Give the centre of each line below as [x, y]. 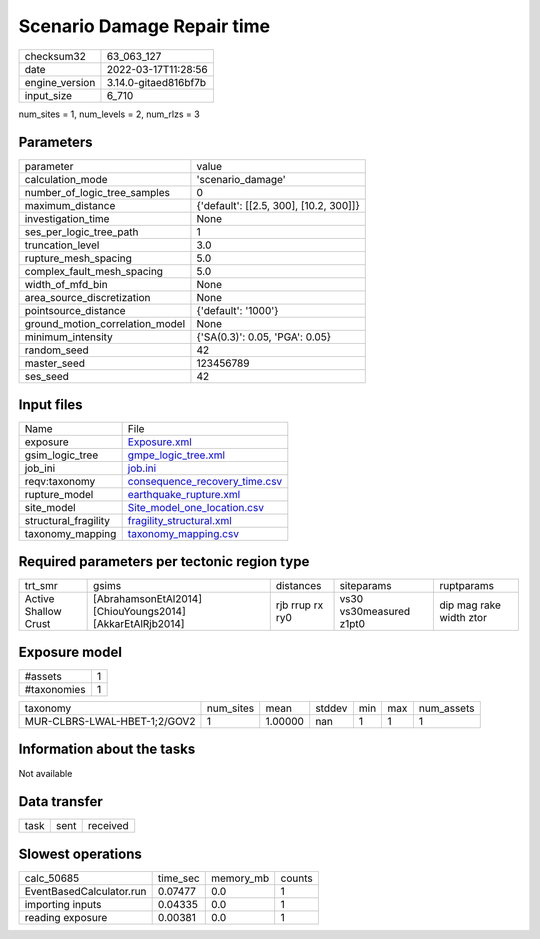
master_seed [54, 363]
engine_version [60, 82]
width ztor [463, 618]
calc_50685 [52, 878]
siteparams [365, 586]
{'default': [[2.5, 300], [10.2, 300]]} [278, 206]
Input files [51, 404]
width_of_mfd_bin [66, 285]
